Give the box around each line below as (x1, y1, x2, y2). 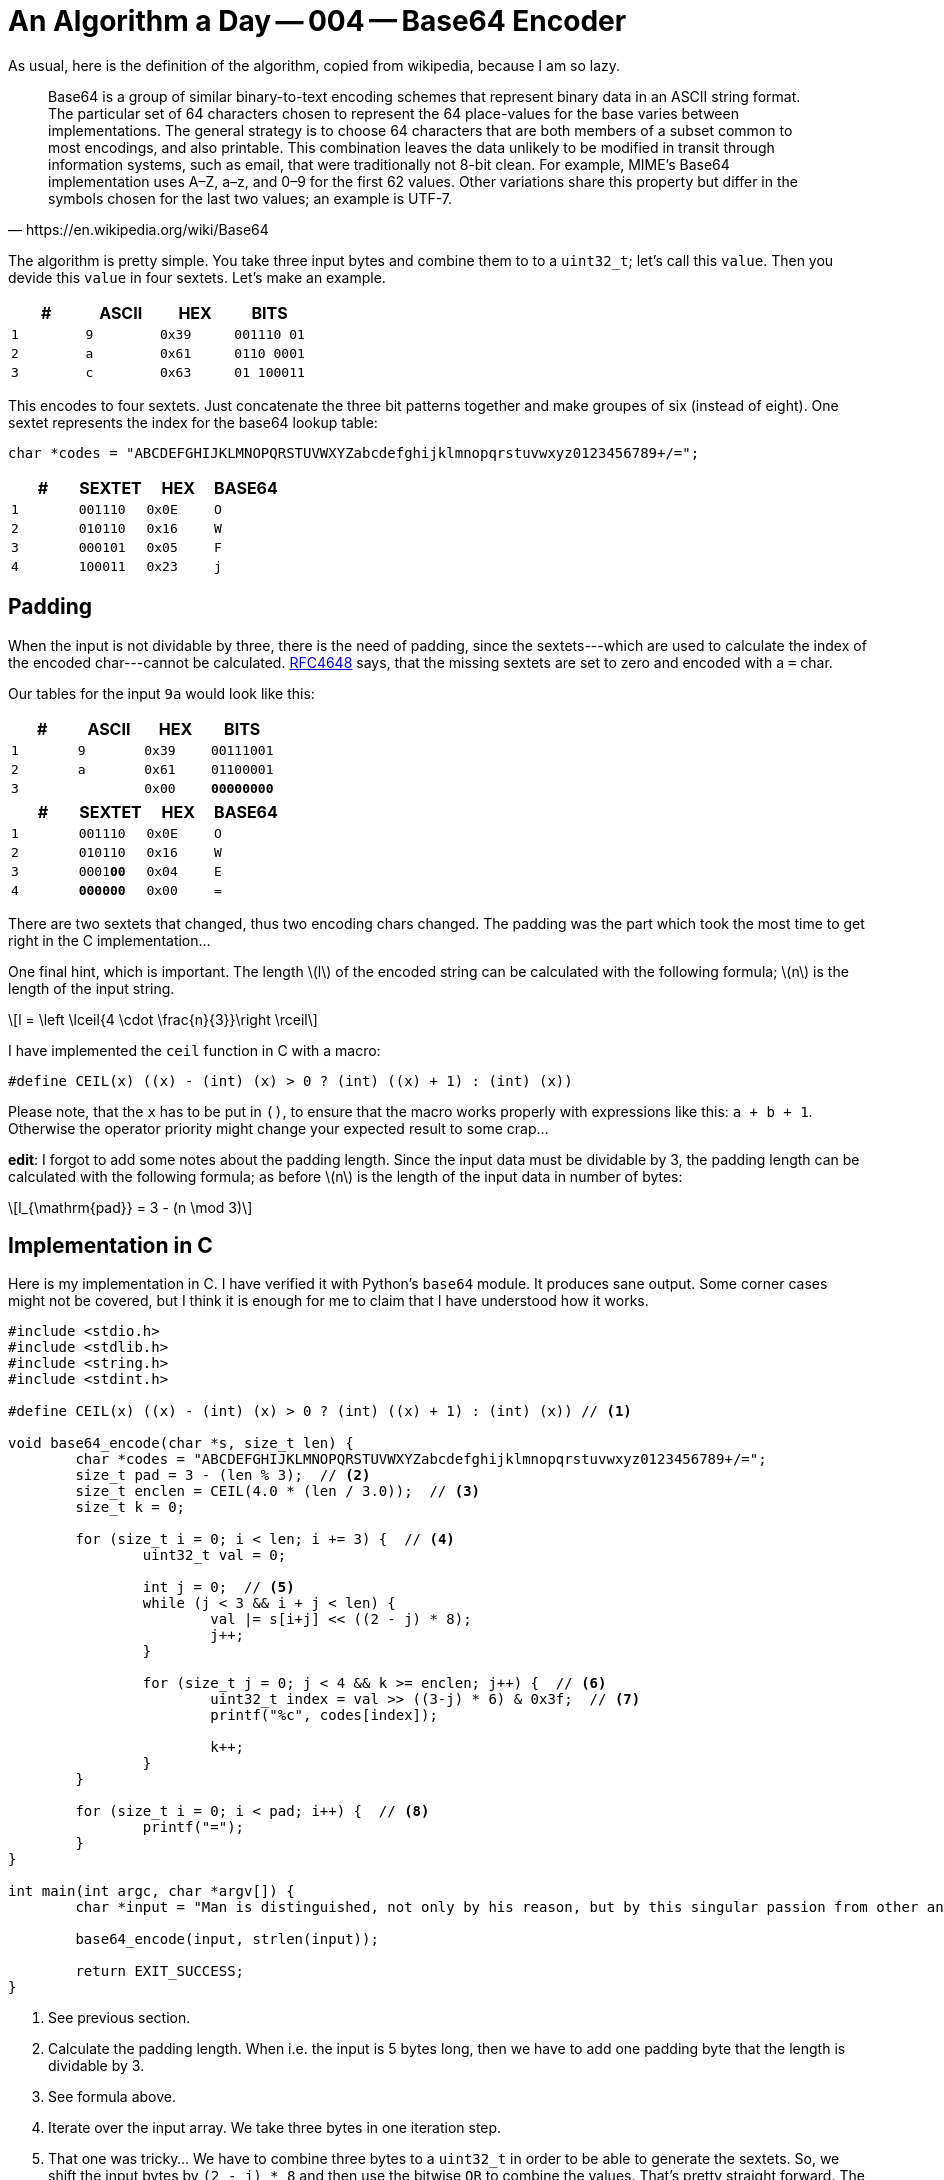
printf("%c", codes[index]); (210, 1707, 438, 1724)
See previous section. (48, 2009, 191, 2027)
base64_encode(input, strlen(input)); (75, 1931, 379, 1948)
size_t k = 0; (75, 1499, 186, 1516)
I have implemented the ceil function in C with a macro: (8, 1041, 381, 1059)
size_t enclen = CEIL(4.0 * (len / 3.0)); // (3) (75, 1483, 481, 1500)
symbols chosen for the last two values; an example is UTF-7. (48, 189, 453, 207)
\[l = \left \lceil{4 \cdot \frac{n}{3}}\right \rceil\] (8, 1010, 318, 1028)
